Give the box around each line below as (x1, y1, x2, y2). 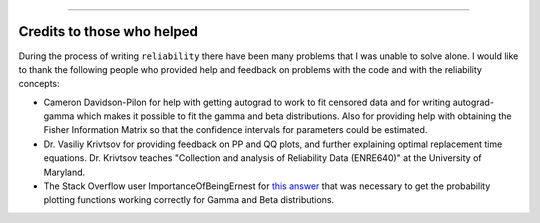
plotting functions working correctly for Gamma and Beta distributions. (43, 194, 335, 206)
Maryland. (43, 166, 86, 178)
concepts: (18, 78, 60, 90)
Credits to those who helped (18, 23, 199, 40)
